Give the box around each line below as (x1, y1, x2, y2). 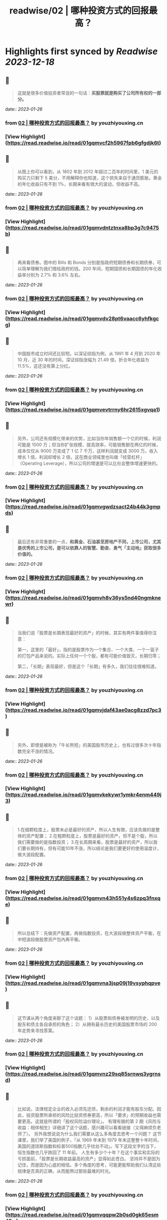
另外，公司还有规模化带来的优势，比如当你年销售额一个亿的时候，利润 (17, 435, 162, 441)
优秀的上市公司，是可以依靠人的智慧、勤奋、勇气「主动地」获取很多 (21, 545, 162, 551)
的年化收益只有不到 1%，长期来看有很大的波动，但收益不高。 (17, 181, 143, 187)
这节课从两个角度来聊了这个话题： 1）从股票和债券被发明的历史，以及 (17, 1015, 160, 1021)
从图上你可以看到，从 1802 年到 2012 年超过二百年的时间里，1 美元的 (17, 168, 159, 175)
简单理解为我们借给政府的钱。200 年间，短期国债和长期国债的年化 (21, 266, 158, 272)
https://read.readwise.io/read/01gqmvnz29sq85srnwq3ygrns (7, 1071, 161, 1078)
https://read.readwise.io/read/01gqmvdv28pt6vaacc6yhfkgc (7, 315, 159, 322)
